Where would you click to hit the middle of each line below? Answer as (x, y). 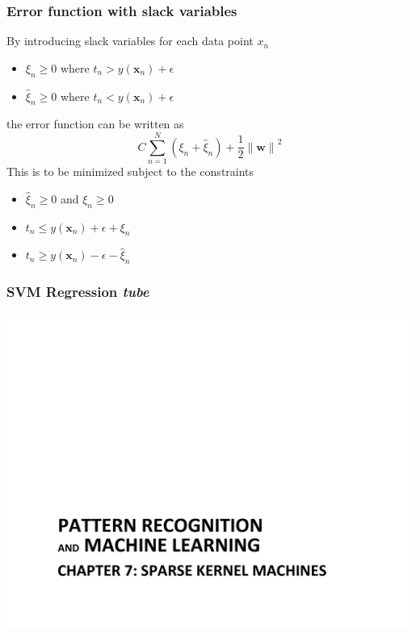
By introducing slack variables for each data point (130, 41)
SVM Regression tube (78, 292)
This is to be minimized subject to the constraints (130, 171)
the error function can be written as (95, 124)
